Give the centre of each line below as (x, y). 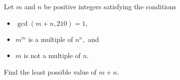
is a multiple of (51, 39)
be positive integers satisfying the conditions (110, 6)
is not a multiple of (52, 55)
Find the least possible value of (50, 71)
